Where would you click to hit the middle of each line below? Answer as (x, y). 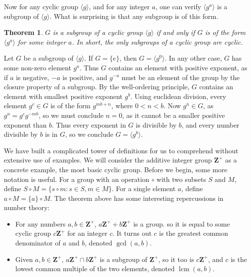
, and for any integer (119, 6)
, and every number (210, 124)
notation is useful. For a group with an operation (77, 179)
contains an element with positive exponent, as (178, 67)
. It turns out (132, 233)
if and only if (176, 32)
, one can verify (178, 6)
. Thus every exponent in (89, 124)
